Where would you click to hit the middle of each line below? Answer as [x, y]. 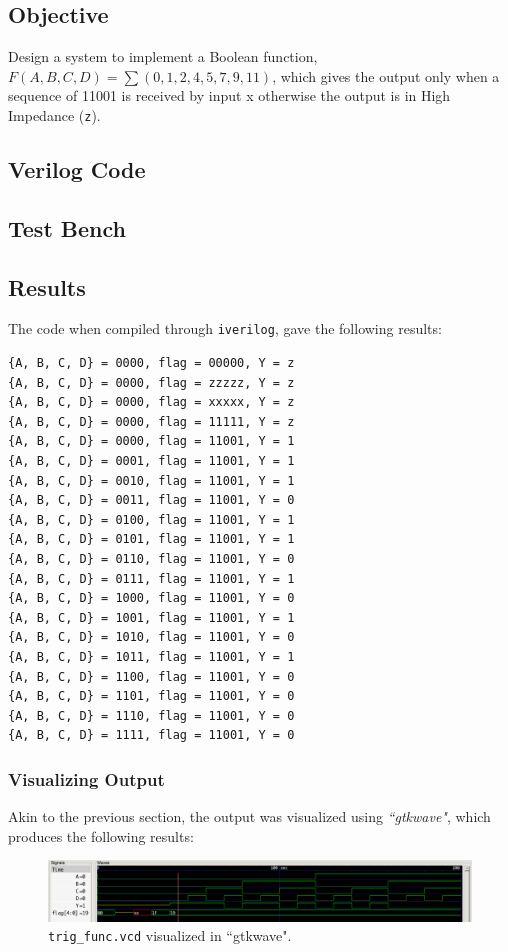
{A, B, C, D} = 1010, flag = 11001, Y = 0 [151, 637]
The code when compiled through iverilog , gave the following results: [225, 328]
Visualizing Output [86, 778]
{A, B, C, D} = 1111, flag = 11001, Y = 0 [151, 735]
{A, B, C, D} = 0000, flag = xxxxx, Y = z [151, 402]
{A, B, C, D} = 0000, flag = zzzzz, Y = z [151, 382]
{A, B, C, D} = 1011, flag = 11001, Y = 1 [151, 656]
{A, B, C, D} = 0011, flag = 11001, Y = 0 [151, 500]
